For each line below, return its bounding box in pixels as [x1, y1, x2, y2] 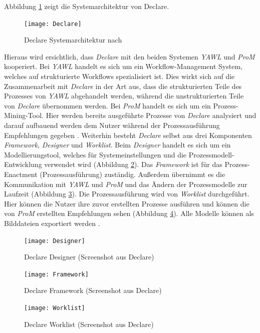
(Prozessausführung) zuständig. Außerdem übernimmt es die [40, 168, 225, 179]
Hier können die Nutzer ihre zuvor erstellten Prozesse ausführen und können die [4, 198, 249, 208]
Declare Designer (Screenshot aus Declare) [24, 251, 154, 262]
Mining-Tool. [4, 110, 44, 120]
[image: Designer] [24, 237, 85, 244]
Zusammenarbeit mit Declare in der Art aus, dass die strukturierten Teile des [4, 80, 242, 91]
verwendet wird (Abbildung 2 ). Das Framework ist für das [44, 159, 222, 169]
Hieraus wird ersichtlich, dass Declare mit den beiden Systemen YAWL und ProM [4, 51, 255, 61]
